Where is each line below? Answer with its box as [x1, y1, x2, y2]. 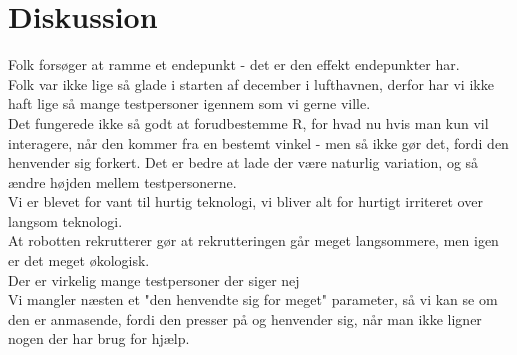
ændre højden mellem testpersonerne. [8, 171, 237, 192]
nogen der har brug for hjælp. [8, 328, 190, 349]
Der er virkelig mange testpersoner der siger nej [8, 269, 300, 290]
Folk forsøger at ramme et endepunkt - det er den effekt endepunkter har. [8, 54, 460, 75]
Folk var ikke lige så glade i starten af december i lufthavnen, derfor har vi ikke [8, 73, 494, 94]
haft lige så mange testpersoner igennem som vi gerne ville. [8, 93, 371, 114]
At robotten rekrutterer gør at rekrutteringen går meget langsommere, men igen [8, 230, 499, 251]
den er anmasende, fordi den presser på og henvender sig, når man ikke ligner [8, 308, 482, 329]
